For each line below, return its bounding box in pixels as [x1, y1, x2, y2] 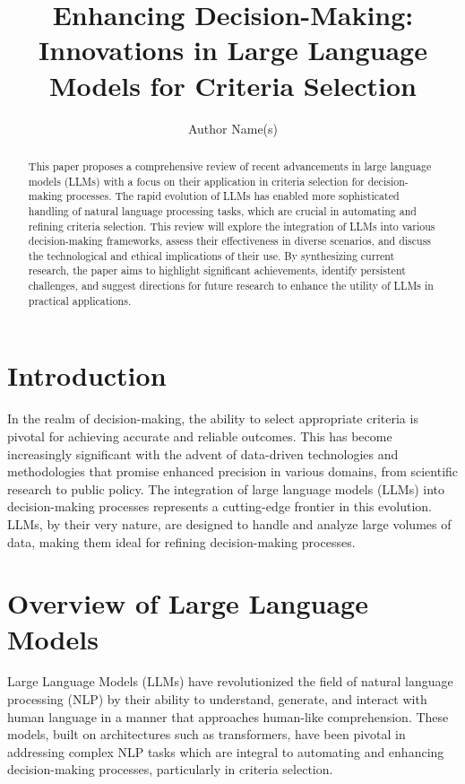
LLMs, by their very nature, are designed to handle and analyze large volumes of [7, 514, 452, 533]
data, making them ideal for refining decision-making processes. [7, 532, 356, 551]
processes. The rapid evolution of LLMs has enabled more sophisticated [65, 188, 400, 204]
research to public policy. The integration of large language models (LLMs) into [7, 479, 445, 498]
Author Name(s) [187, 118, 279, 137]
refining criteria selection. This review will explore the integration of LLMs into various [28, 218, 435, 233]
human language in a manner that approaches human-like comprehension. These [7, 707, 449, 726]
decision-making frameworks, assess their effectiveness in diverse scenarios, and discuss [28, 233, 432, 248]
